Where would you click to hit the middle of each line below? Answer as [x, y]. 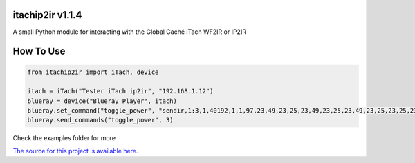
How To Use [39, 51]
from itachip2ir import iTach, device [93, 72]
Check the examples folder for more [64, 138]
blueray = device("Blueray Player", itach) [102, 101]
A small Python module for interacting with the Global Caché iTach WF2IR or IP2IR [130, 32]
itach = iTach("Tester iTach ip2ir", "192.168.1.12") [120, 91]
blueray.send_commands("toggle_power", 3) [100, 120]
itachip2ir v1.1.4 [47, 15]
